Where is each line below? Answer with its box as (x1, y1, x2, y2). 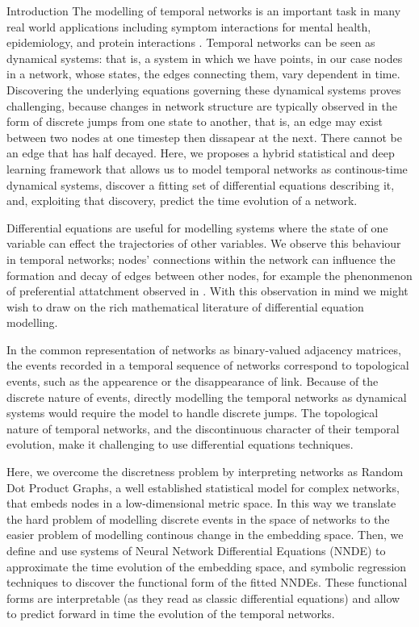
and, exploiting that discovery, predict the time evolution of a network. (6, 192, 358, 209)
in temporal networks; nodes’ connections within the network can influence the (6, 250, 396, 267)
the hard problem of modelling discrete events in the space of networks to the (6, 510, 390, 527)
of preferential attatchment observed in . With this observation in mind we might (6, 282, 409, 299)
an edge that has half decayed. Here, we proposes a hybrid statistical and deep (6, 144, 395, 161)
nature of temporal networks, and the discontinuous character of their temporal (6, 420, 400, 437)
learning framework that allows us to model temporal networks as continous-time (6, 160, 408, 177)
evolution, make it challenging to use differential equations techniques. (6, 436, 354, 453)
